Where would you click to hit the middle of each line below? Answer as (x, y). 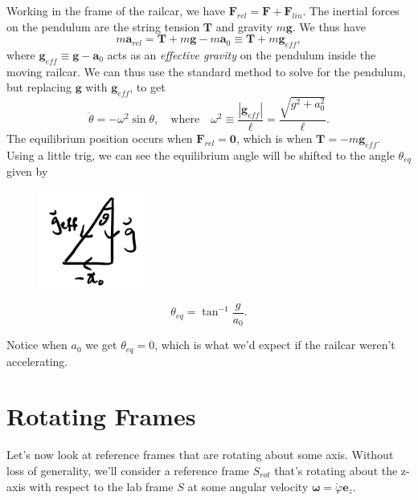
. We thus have (329, 26)
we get (101, 345)
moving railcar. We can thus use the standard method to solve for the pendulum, (206, 71)
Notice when (37, 345)
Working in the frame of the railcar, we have (116, 10)
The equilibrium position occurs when (100, 138)
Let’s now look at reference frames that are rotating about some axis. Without (200, 455)
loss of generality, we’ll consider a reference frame (128, 470)
